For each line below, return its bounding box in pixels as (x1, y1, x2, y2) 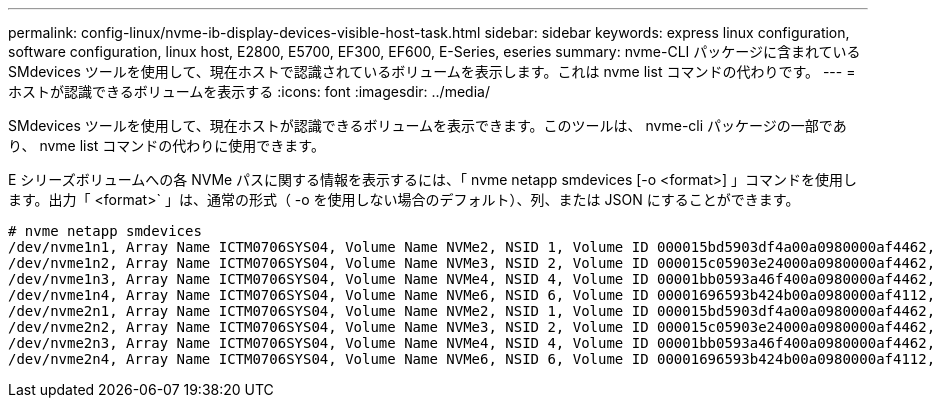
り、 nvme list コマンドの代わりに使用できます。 (8, 137, 325, 154)
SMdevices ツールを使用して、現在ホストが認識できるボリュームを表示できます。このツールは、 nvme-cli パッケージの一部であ (8, 117, 847, 134)
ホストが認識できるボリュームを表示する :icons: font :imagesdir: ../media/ (8, 83, 490, 100)
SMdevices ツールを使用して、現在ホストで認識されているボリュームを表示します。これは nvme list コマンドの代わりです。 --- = (8, 63, 856, 80)
